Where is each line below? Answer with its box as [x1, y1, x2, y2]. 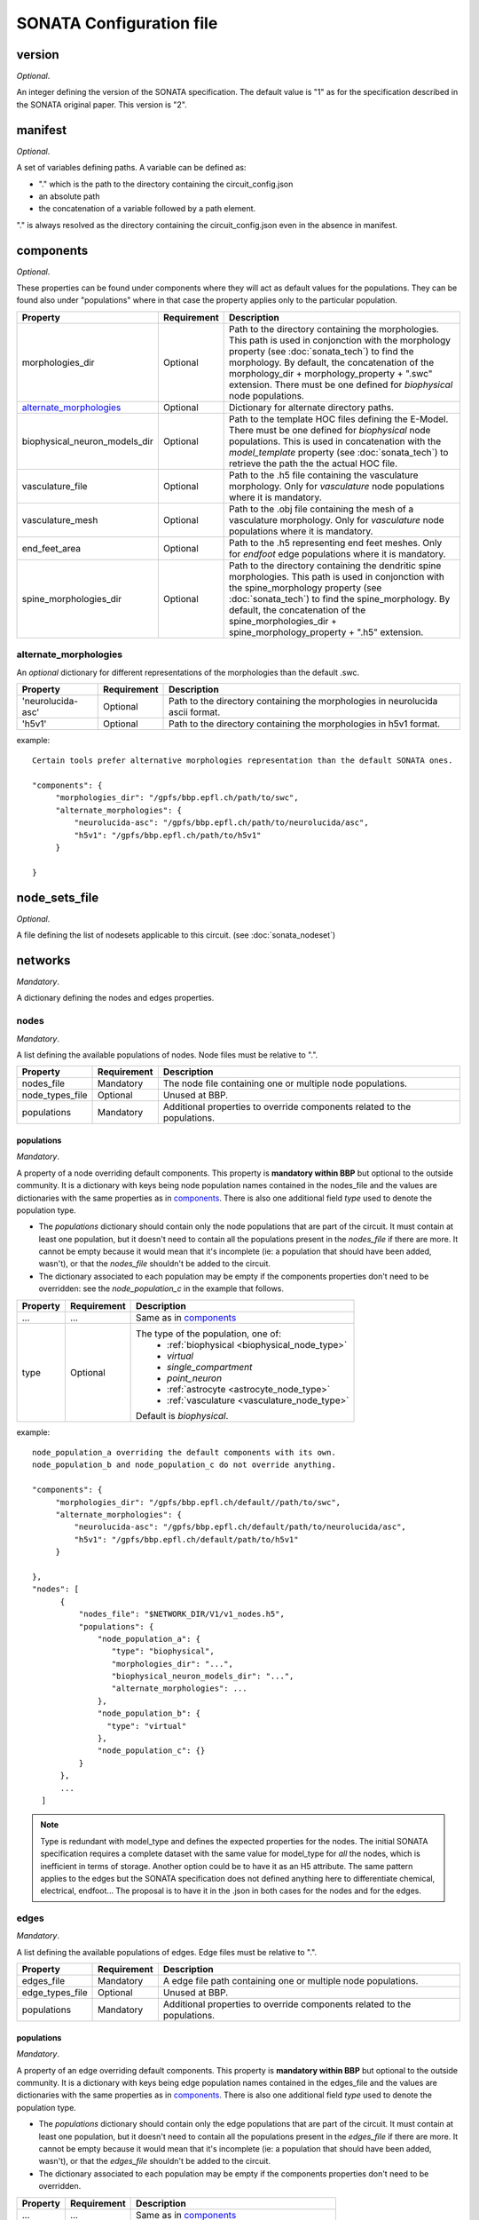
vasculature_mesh [21, 513, 98, 526]
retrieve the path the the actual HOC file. [229, 457, 398, 470]
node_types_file [21, 1089, 88, 1101]
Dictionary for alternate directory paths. [229, 400, 395, 413]
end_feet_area [21, 542, 82, 554]
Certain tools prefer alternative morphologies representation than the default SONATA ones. [32, 756, 453, 765]
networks [16, 953, 71, 968]
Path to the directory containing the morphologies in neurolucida [169, 694, 438, 707]
